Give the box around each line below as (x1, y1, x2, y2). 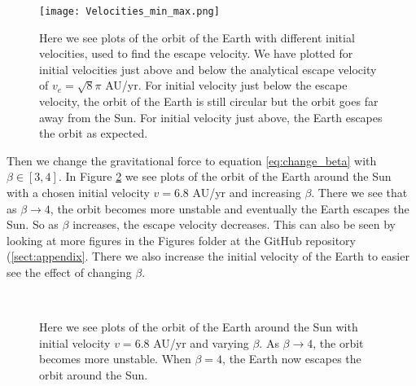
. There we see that (311, 184, 408, 200)
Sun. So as (7, 216, 59, 233)
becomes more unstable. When (39, 350, 191, 367)
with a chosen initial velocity (7, 184, 150, 200)
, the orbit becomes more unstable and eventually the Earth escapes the (50, 200, 409, 217)
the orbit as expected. (39, 125, 148, 142)
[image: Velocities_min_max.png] (39, 6, 220, 17)
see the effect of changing (7, 263, 132, 280)
